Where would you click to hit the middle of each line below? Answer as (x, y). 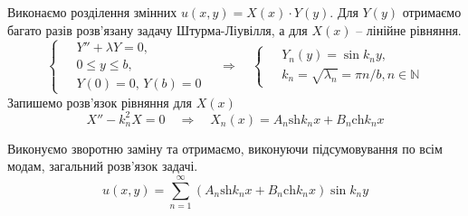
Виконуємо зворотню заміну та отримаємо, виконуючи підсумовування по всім (225, 148)
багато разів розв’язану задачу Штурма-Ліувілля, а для (158, 29)
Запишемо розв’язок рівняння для (100, 102)
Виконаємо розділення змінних (92, 12)
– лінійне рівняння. (409, 29)
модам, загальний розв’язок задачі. (103, 166)
